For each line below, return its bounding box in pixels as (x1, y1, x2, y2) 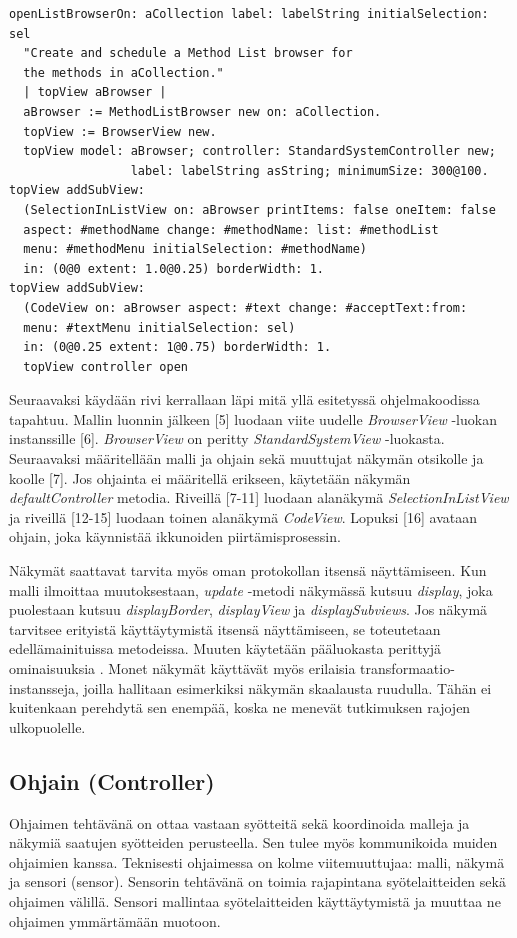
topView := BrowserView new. (23, 124, 217, 139)
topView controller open (23, 359, 188, 374)
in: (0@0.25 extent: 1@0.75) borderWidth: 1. (23, 340, 332, 355)
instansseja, (9, 677, 79, 698)
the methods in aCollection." (23, 65, 224, 80)
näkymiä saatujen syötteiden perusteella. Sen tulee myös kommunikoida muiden (9, 832, 498, 853)
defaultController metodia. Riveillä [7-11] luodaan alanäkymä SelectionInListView (9, 487, 509, 508)
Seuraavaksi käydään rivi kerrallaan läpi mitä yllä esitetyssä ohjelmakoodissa (9, 389, 480, 410)
